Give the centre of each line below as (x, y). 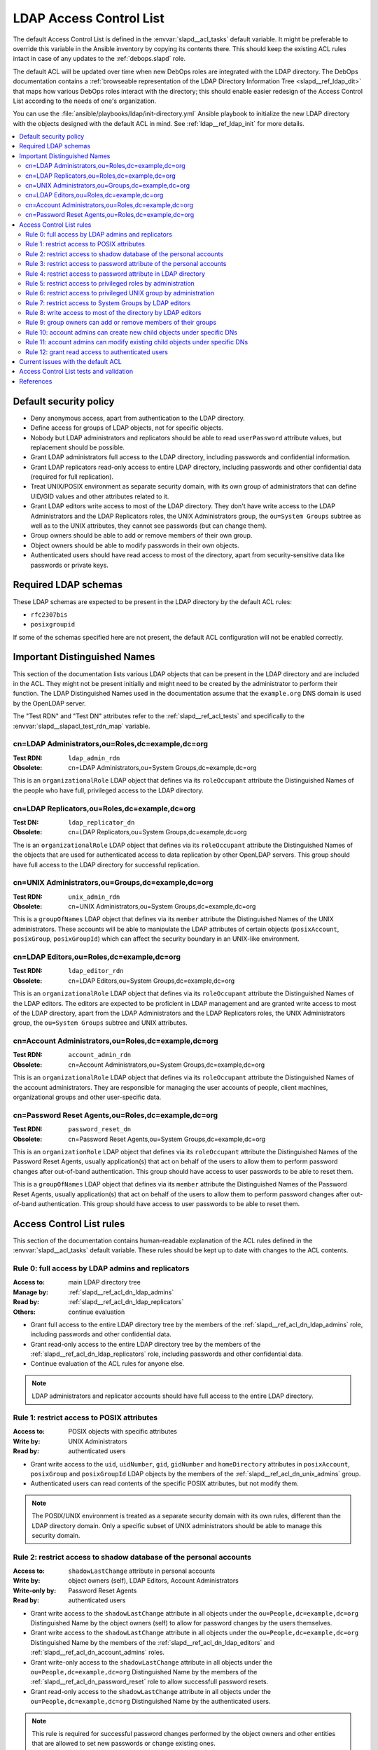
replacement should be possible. (78, 447)
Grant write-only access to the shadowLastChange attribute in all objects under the (152, 1662)
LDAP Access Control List (89, 18)
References (36, 381)
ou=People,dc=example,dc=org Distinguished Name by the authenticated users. (150, 1702)
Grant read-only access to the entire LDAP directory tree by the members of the (146, 1344)
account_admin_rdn (100, 1055)
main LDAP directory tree (105, 1282)
